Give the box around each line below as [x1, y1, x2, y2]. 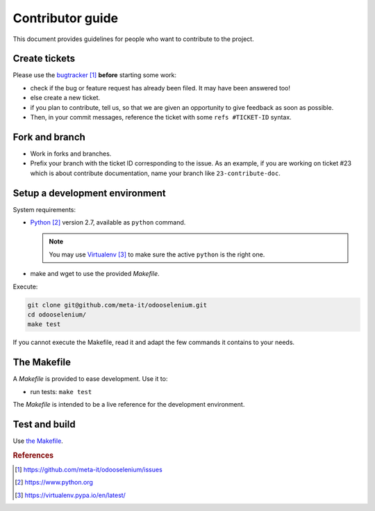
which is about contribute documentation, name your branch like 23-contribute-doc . [30, 169, 281, 177]
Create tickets [12, 53, 76, 65]
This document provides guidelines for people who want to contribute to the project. [12, 35, 254, 43]
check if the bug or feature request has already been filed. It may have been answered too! [30, 83, 291, 92]
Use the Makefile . [12, 437, 64, 445]
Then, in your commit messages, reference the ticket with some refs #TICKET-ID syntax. [30, 113, 292, 122]
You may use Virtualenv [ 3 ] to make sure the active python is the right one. [49, 250, 265, 259]
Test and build [12, 418, 76, 430]
